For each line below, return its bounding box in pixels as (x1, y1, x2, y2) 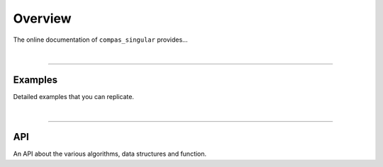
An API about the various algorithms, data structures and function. (13, 149, 207, 159)
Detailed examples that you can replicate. (13, 92, 135, 100)
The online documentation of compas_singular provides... (13, 35, 188, 44)
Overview (13, 11, 72, 26)
